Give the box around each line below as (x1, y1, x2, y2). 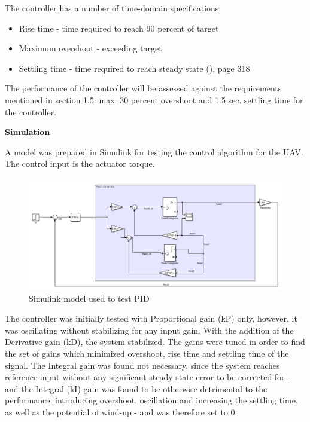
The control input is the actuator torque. (5, 157, 155, 170)
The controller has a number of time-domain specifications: (5, 2, 221, 14)
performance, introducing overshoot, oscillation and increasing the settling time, (5, 394, 298, 406)
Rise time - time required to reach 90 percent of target (19, 22, 219, 34)
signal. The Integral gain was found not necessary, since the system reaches (5, 359, 280, 371)
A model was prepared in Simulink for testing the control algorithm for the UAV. (5, 145, 303, 158)
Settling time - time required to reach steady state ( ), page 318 (19, 62, 250, 74)
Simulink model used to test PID (29, 292, 150, 304)
